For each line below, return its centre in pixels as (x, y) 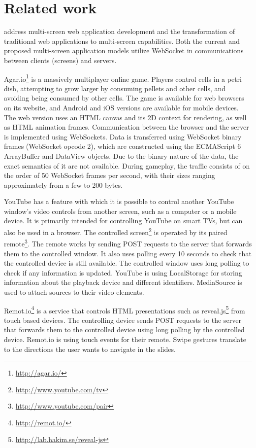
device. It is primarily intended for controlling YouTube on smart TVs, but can (123, 221)
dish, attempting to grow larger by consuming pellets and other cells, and (115, 88)
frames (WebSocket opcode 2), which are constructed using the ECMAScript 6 (123, 146)
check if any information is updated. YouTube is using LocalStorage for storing (123, 272)
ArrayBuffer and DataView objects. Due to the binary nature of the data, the (121, 155)
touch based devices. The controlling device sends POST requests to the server (123, 320)
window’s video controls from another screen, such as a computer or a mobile (120, 211)
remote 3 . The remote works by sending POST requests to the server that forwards (128, 243)
